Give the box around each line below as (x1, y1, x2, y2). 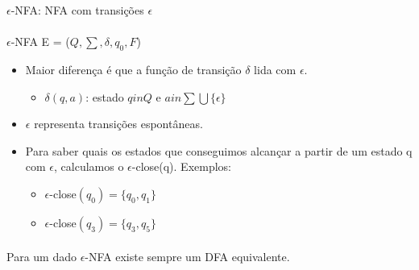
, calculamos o (54, 158, 124, 175)
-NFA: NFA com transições (10, 2, 144, 18)
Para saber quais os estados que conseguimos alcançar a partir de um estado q (25, 142, 413, 159)
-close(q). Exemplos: (131, 158, 232, 175)
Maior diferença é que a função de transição (25, 60, 242, 77)
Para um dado (6, 247, 77, 264)
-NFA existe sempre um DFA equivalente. (85, 247, 290, 264)
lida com (254, 60, 297, 77)
